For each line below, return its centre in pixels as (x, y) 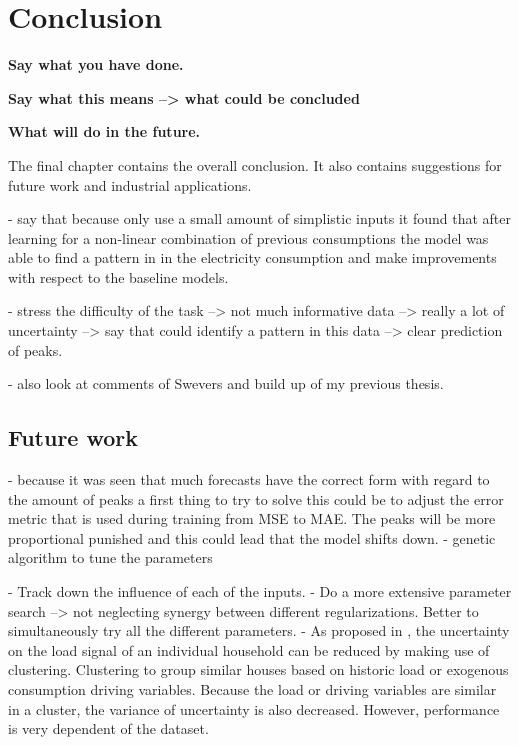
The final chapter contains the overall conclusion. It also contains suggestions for (255, 164)
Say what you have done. (96, 64)
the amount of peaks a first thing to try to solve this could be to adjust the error (256, 498)
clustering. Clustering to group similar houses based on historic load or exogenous (258, 669)
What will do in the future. (104, 131)
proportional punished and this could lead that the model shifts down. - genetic (252, 537)
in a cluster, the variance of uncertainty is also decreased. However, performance (254, 708)
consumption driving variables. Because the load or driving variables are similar (252, 688)
